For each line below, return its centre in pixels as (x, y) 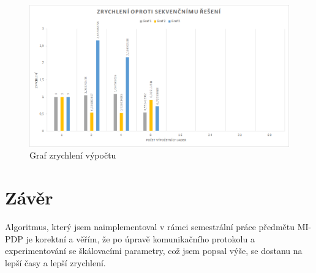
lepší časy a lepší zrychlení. (55, 262)
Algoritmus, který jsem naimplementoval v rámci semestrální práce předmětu (150, 227)
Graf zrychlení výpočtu (73, 155)
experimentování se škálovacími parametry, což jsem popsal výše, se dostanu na (154, 251)
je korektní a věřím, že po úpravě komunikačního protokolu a (140, 238)
